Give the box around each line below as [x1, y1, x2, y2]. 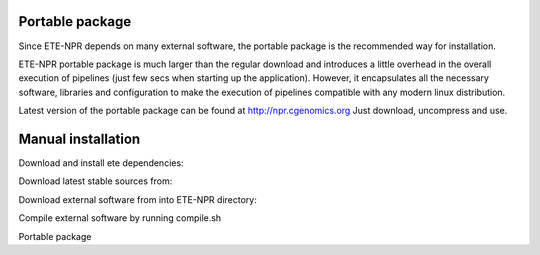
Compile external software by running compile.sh [18, 212, 222, 224]
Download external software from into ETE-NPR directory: [18, 193, 257, 205]
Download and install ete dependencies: [18, 156, 184, 169]
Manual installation [18, 130, 141, 147]
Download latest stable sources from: [18, 175, 173, 187]
